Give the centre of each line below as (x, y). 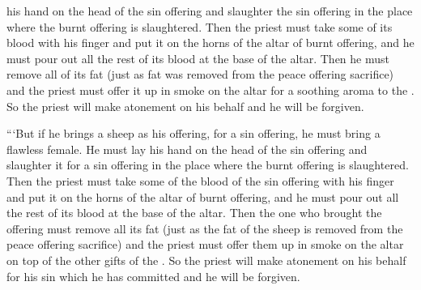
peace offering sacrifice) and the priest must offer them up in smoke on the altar (205, 244)
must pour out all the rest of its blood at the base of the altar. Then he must (198, 58)
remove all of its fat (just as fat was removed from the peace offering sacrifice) (200, 74)
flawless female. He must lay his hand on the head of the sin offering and (187, 149)
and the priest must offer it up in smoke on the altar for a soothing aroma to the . (210, 90)
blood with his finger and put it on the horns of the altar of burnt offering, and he (210, 43)
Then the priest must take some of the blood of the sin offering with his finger (200, 180)
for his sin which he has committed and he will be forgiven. (153, 276)
